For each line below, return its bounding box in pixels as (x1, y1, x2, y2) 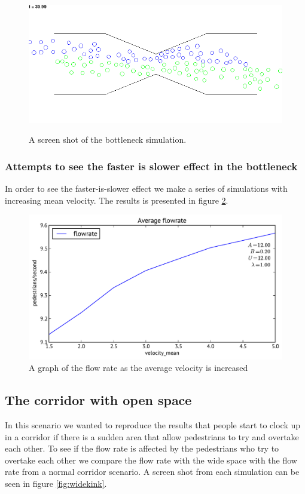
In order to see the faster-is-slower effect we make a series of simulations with (5, 182, 288, 195)
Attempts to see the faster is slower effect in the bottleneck (5, 158, 298, 173)
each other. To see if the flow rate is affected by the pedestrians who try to (5, 442, 279, 455)
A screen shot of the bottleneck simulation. (29, 133, 187, 146)
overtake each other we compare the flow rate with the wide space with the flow (5, 453, 297, 466)
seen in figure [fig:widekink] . (5, 477, 107, 490)
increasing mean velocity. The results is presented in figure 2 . (5, 194, 228, 206)
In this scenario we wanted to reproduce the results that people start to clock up (5, 419, 301, 431)
